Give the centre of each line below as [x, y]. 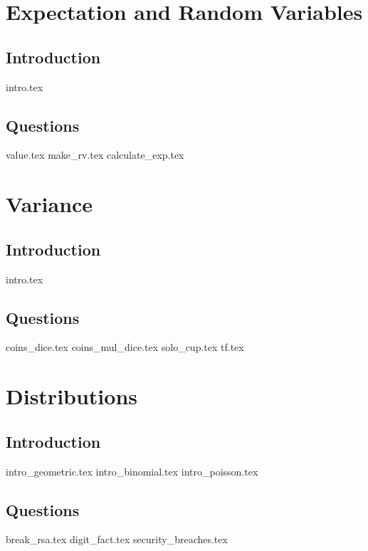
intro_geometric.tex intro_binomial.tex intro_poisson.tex [132, 471]
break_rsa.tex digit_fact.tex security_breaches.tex [117, 539]
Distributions [72, 396]
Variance [49, 204]
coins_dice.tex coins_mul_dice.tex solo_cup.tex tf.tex [125, 347]
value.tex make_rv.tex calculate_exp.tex [95, 155]
